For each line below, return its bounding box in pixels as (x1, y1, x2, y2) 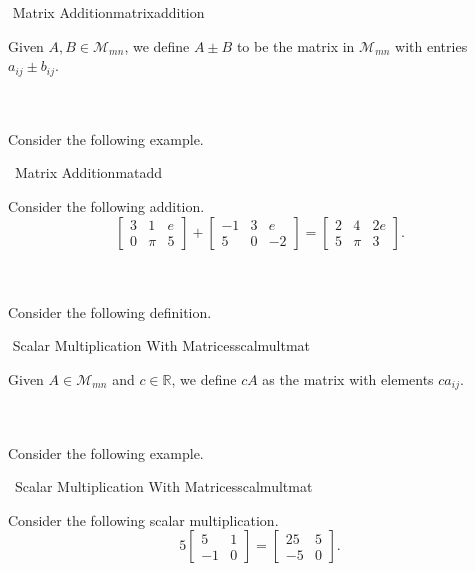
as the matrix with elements (262, 368, 434, 389)
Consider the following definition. (8, 301, 212, 322)
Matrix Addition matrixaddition (12, 2, 205, 22)
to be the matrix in (236, 35, 355, 56)
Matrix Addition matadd (14, 162, 163, 183)
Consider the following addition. (8, 196, 205, 217)
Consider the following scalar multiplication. (8, 509, 279, 530)
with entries (395, 35, 468, 56)
